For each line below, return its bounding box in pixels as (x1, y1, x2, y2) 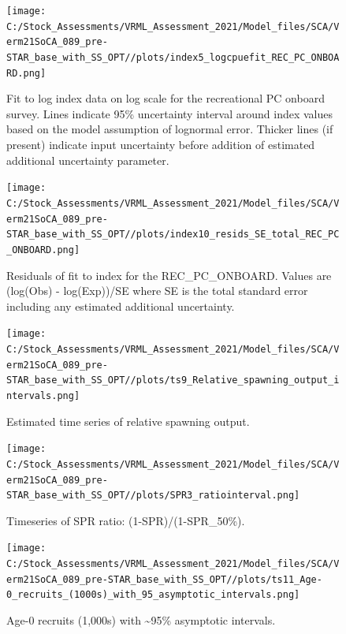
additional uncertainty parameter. (6, 151, 169, 168)
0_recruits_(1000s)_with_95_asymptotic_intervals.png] (6, 589, 300, 601)
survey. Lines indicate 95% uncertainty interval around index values (6, 105, 333, 121)
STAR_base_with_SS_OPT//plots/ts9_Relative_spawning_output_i (6, 375, 340, 386)
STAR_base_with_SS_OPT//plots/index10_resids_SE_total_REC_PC (6, 229, 340, 241)
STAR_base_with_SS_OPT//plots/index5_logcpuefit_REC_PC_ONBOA (6, 51, 340, 63)
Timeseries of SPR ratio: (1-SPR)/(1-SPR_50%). (6, 512, 245, 528)
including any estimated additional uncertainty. (6, 297, 235, 314)
